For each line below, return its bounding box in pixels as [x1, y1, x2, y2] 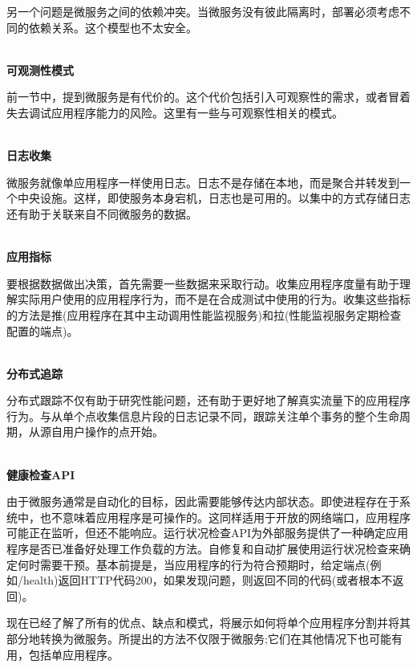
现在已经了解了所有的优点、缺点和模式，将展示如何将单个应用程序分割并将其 [6, 614, 411, 631]
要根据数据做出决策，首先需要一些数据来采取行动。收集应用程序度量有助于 [6, 275, 399, 291]
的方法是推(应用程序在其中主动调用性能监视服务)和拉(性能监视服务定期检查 [6, 306, 402, 323]
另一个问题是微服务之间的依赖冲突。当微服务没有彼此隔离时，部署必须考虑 [6, 3, 399, 19]
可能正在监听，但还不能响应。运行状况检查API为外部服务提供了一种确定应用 [6, 524, 409, 541]
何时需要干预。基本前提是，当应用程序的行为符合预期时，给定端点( [17, 556, 370, 572]
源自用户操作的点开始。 [39, 423, 164, 440]
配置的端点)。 [6, 322, 79, 339]
